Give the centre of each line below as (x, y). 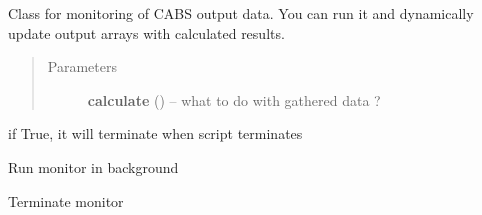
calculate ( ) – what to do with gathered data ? (234, 99)
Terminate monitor (66, 200)
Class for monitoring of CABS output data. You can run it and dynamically (241, 13)
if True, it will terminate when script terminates (155, 133)
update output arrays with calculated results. (146, 32)
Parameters (82, 66)
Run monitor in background (93, 166)
